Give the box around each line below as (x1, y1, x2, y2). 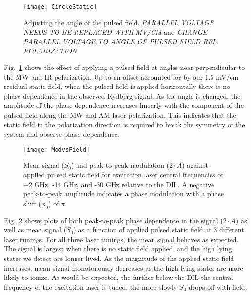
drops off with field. (189, 281, 247, 292)
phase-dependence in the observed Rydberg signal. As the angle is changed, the (4, 90, 241, 101)
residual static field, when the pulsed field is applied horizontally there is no (4, 81, 231, 91)
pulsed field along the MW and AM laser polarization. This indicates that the (4, 110, 236, 120)
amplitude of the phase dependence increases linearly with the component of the (4, 100, 244, 110)
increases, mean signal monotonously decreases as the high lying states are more (4, 262, 243, 273)
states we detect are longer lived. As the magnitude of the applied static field (4, 253, 234, 263)
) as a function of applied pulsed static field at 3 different (73, 225, 244, 235)
